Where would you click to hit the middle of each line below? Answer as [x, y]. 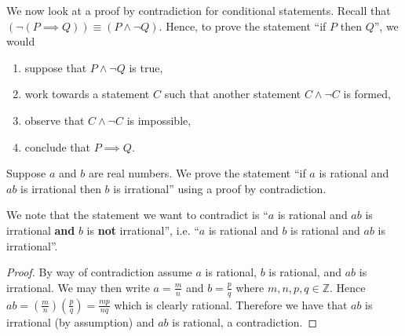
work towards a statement [87, 94]
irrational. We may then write [78, 287]
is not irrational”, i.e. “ [143, 230]
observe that [55, 120]
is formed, [367, 94]
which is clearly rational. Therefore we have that [231, 304]
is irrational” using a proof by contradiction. [220, 188]
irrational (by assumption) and [80, 321]
